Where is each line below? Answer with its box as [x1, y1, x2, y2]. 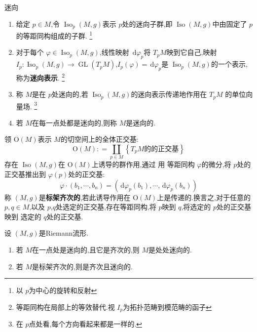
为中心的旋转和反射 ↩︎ [29, 285, 97, 295]
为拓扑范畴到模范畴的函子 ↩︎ [123, 301, 212, 312]
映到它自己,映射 [166, 47, 217, 57]
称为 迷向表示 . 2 [16, 71, 65, 83]
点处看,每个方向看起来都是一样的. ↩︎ [29, 319, 143, 329]
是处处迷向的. [148, 244, 192, 254]
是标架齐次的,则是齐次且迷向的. [32, 261, 133, 271]
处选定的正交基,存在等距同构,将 [55, 202, 156, 212]
